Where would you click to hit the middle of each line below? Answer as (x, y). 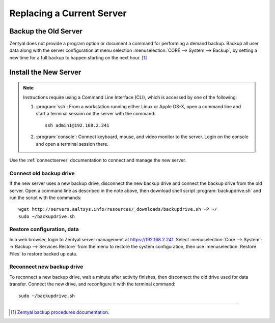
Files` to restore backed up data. (43, 253)
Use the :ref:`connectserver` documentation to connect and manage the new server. (98, 160)
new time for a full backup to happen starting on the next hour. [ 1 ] (78, 57)
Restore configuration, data (44, 230)
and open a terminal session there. (72, 144)
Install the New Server (45, 72)
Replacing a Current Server (68, 13)
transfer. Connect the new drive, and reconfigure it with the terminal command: (92, 284)
